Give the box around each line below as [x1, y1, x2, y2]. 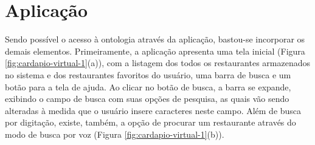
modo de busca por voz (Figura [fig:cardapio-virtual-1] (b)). [5, 127, 224, 140]
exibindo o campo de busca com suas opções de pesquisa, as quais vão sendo [5, 92, 289, 105]
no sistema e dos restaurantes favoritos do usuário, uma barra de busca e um [5, 68, 291, 81]
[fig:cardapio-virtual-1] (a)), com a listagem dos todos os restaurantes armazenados [5, 56, 310, 69]
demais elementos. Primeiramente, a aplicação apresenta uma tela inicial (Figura [5, 44, 305, 57]
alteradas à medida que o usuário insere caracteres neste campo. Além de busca [5, 104, 302, 116]
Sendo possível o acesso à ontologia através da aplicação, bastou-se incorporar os [5, 33, 305, 46]
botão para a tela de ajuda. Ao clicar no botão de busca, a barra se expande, [5, 80, 291, 93]
